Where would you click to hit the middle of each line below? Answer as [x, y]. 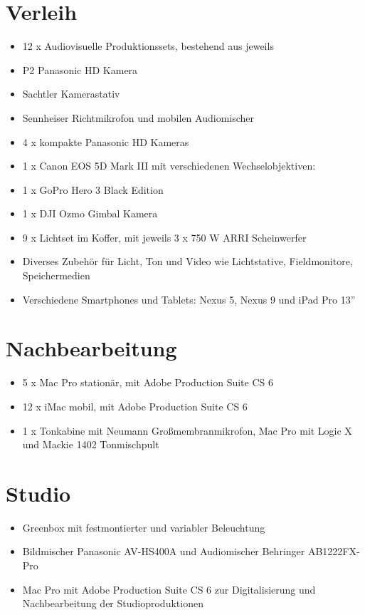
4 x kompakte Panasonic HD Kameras [106, 141]
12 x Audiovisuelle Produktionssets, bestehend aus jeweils [148, 46]
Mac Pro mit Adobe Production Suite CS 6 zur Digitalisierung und [169, 589]
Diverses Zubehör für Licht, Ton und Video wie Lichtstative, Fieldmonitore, [187, 261]
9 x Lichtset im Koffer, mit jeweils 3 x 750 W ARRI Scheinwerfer [164, 237]
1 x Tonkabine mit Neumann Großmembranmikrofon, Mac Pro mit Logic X [187, 430]
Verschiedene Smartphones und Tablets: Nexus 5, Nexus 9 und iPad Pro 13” [189, 299]
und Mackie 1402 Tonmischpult [91, 444]
